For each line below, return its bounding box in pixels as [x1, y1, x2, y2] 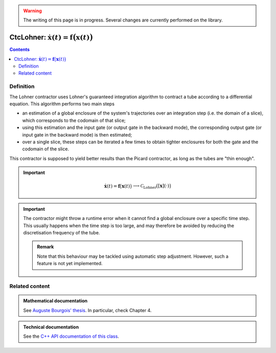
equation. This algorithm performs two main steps [9, 101, 115, 107]
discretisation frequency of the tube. [23, 230, 100, 236]
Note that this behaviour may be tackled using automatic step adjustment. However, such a [37, 253, 228, 259]
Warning [23, 8, 42, 14]
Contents [9, 47, 30, 53]
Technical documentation [23, 324, 79, 330]
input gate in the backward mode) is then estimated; [22, 131, 132, 138]
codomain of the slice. [22, 146, 69, 152]
